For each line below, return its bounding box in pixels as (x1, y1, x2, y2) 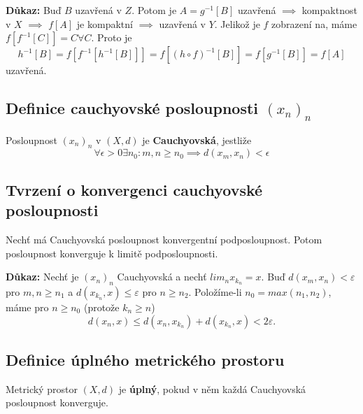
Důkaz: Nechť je (6, 269, 79, 284)
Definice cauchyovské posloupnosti (6, 97, 259, 119)
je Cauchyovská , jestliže (142, 132, 252, 147)
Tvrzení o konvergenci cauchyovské (6, 178, 263, 200)
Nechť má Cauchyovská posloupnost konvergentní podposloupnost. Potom (6, 231, 322, 246)
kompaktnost (301, 3, 357, 17)
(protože (83, 299, 120, 314)
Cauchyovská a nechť (117, 269, 207, 284)
